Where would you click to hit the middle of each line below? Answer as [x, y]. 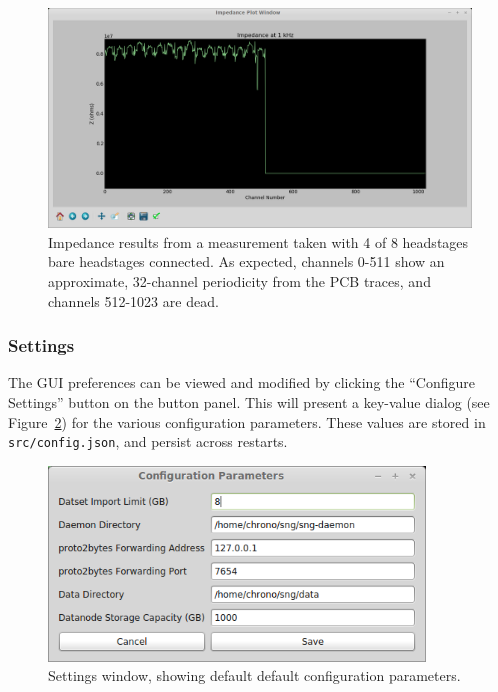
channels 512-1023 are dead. [133, 300]
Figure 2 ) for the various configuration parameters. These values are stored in [247, 421]
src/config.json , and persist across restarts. [148, 441]
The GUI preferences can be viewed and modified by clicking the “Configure [241, 382]
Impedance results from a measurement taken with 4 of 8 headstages [258, 241]
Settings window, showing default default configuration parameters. [254, 675]
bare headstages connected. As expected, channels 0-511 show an [246, 261]
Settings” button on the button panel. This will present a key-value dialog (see [249, 402]
